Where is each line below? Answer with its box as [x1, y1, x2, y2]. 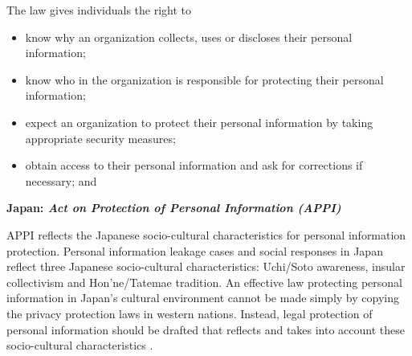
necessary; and [25, 172, 97, 189]
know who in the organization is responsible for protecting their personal [25, 71, 384, 88]
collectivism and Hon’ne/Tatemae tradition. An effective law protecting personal [6, 273, 402, 290]
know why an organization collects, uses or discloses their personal [25, 28, 353, 45]
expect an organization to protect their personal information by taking [25, 113, 373, 130]
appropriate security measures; [25, 129, 176, 146]
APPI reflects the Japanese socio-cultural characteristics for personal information [6, 226, 406, 243]
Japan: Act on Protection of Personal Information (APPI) [6, 199, 341, 216]
